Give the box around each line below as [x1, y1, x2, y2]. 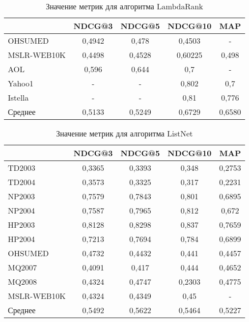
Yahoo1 [8, 78, 34, 89]
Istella [8, 92, 29, 103]
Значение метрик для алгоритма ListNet [56, 128, 193, 139]
